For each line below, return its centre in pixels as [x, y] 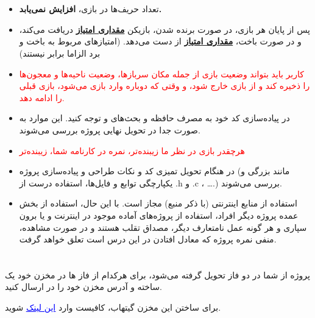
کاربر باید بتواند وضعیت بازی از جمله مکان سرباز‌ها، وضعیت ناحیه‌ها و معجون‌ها [161, 73]
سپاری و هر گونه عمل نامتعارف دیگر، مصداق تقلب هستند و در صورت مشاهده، [163, 227]
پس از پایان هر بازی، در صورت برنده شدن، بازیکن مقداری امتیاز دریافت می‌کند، [165, 29]
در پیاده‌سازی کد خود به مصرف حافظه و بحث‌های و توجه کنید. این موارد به [154, 118]
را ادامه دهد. [42, 97]
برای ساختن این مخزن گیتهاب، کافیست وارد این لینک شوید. [113, 307]
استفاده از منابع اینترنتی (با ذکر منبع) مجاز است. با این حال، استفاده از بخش [158, 203]
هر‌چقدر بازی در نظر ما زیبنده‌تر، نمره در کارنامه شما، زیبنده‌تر [132, 150]
